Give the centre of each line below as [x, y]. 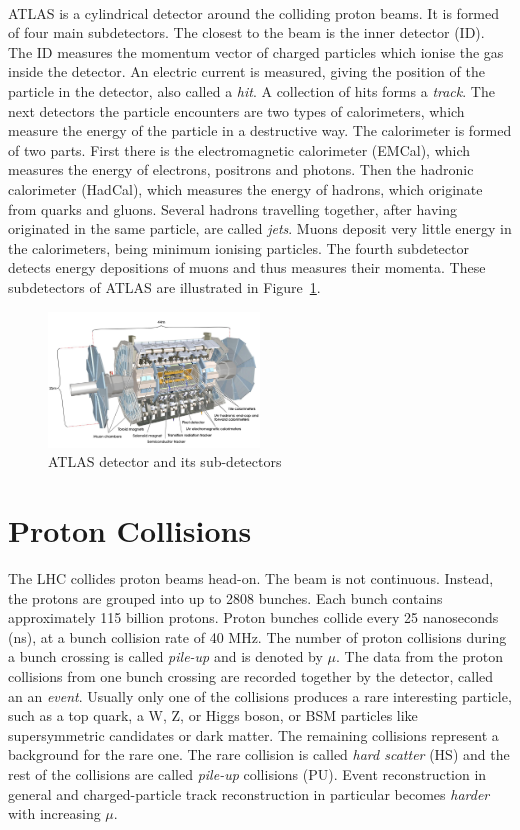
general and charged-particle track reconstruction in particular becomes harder [249, 793]
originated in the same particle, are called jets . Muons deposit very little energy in [260, 228]
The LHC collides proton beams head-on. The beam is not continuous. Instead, [251, 578]
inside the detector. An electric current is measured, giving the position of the [246, 71]
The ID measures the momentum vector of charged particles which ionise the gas [256, 51]
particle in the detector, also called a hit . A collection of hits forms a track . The [251, 90]
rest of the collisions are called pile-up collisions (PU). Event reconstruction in [247, 773]
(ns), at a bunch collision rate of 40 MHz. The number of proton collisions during [257, 636]
